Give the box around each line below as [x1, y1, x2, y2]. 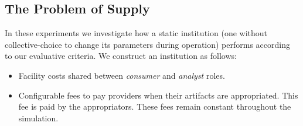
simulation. [18, 111, 59, 124]
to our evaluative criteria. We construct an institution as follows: [5, 50, 237, 62]
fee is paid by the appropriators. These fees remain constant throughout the [18, 100, 291, 113]
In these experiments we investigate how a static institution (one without [5, 27, 267, 39]
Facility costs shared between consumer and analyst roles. [18, 69, 225, 81]
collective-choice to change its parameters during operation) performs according [5, 38, 290, 50]
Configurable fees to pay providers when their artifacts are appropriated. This [18, 89, 298, 101]
